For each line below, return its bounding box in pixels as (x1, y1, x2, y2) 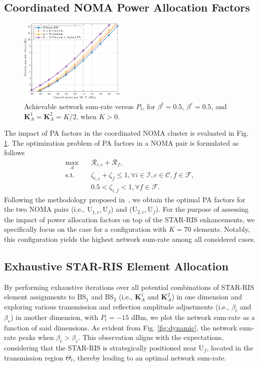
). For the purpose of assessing (155, 204, 249, 214)
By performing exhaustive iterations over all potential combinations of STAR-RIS (4, 281, 254, 292)
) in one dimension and (171, 291, 242, 302)
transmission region (4, 352, 63, 362)
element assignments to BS (4, 291, 86, 302)
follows (4, 147, 25, 158)
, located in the (206, 342, 253, 352)
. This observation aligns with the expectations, (78, 332, 224, 342)
